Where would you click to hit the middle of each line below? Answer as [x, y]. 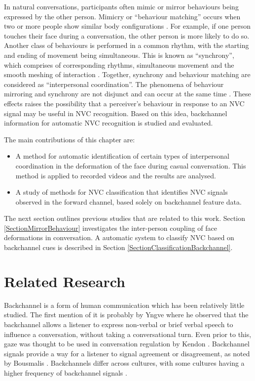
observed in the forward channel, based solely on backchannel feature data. [128, 201]
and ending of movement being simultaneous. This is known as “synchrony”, [119, 55]
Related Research [65, 281]
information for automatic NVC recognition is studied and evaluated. [109, 123]
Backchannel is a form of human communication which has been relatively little [124, 305]
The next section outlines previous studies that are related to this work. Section [125, 218]
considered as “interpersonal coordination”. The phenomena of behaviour [114, 84]
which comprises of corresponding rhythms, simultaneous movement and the [119, 64]
